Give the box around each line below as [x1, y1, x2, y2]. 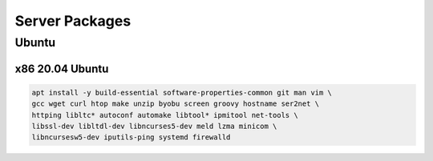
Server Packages [14, 12, 132, 30]
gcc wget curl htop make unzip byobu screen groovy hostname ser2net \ [31, 99, 320, 108]
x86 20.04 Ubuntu [14, 62, 109, 75]
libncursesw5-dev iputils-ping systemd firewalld [31, 133, 231, 142]
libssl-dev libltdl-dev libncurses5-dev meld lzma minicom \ [31, 121, 277, 131]
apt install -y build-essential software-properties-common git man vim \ [31, 88, 333, 97]
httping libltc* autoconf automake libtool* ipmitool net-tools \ [31, 111, 298, 119]
